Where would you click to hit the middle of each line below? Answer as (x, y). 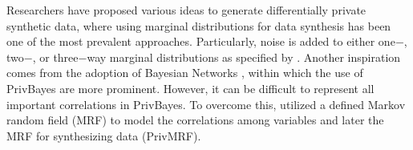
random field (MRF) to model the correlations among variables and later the (195, 120)
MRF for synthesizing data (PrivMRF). (104, 135)
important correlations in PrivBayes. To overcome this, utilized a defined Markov (206, 104)
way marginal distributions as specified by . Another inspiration (244, 57)
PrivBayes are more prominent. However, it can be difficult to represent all (190, 88)
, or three (55, 57)
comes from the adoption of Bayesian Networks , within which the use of (185, 73)
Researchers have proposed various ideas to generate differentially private (186, 10)
